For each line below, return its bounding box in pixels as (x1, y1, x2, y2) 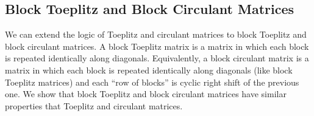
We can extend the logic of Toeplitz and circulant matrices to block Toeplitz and (5, 28, 307, 41)
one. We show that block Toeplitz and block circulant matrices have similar (5, 87, 287, 100)
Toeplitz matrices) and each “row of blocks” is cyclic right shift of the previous (5, 75, 299, 88)
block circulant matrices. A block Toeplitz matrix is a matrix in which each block (5, 39, 309, 52)
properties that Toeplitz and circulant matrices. (5, 99, 183, 112)
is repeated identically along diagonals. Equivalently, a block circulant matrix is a (5, 52, 309, 64)
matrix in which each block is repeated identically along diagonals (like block (5, 63, 293, 76)
